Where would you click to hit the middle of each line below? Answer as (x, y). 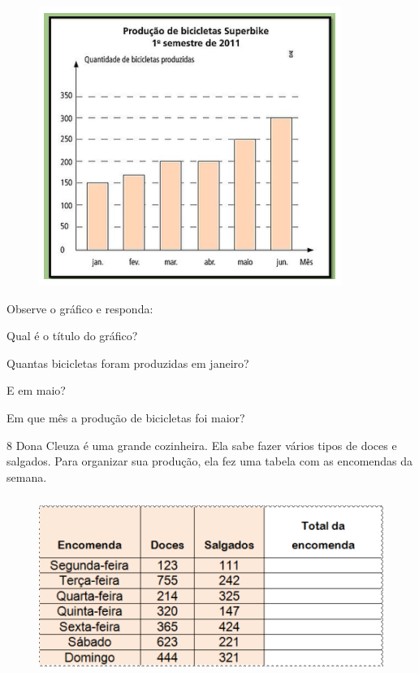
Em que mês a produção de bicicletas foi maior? (126, 417)
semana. (27, 476)
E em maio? (36, 390)
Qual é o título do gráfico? (72, 336)
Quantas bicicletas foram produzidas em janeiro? (128, 363)
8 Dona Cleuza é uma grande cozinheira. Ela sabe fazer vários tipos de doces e (202, 445)
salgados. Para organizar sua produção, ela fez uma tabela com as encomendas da (210, 461)
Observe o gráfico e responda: (80, 308)
